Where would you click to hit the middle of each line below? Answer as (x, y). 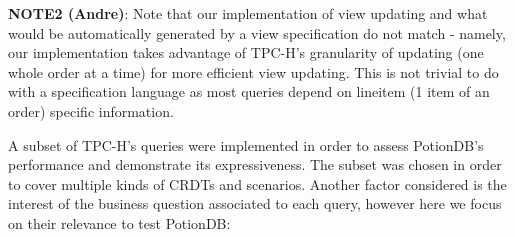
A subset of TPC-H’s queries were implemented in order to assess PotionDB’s (246, 144)
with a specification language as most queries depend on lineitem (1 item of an (249, 91)
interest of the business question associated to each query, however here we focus (255, 203)
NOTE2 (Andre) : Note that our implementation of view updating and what (248, 13)
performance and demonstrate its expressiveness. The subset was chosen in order (255, 164)
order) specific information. (91, 110)
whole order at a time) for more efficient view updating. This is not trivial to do (253, 71)
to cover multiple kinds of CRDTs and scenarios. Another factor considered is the (257, 183)
